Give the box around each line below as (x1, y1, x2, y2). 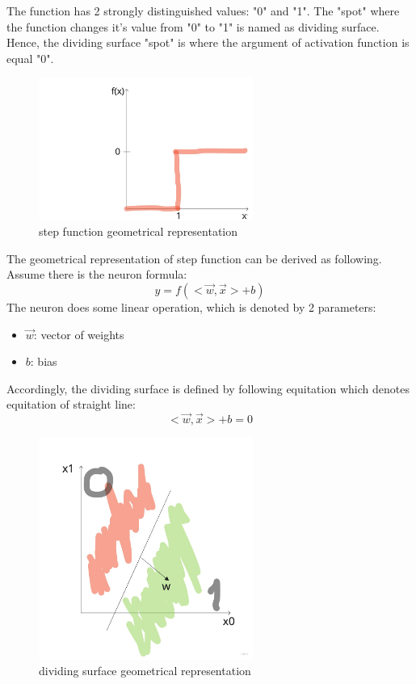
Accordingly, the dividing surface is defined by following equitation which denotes (6, 380, 410, 397)
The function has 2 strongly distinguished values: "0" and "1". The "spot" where (6, 2, 400, 19)
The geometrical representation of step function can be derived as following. (6, 250, 382, 266)
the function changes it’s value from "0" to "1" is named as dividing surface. (6, 18, 380, 35)
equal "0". (6, 49, 54, 66)
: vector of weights (33, 325, 124, 342)
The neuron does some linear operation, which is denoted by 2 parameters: (6, 298, 376, 315)
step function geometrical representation (39, 223, 238, 240)
